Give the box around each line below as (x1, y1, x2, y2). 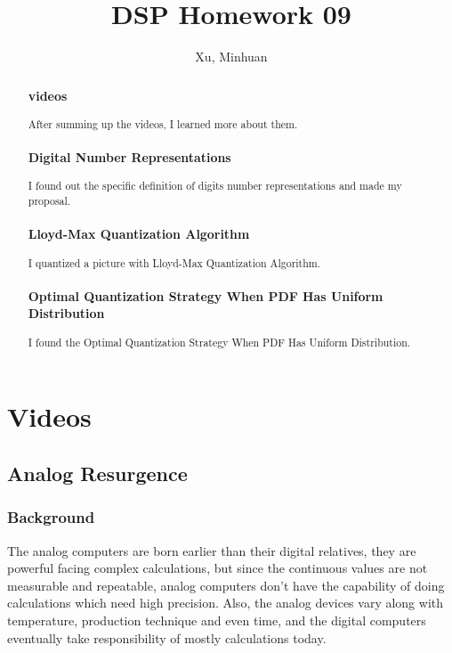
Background (7, 506, 95, 528)
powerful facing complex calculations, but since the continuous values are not (7, 559, 428, 577)
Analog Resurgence (7, 459, 188, 486)
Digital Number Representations (28, 148, 231, 167)
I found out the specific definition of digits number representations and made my (28, 178, 402, 193)
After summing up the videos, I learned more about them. (28, 116, 298, 131)
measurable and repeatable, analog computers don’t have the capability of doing (7, 575, 445, 594)
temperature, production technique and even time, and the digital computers (7, 610, 426, 629)
